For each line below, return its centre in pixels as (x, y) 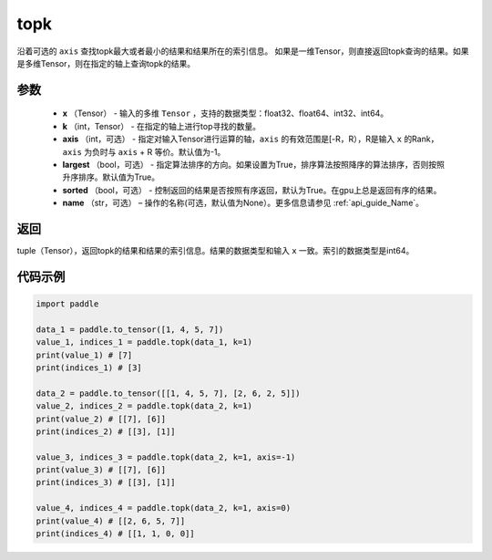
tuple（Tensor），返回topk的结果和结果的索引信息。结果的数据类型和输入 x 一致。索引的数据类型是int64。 (215, 250)
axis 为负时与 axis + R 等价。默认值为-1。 (144, 151)
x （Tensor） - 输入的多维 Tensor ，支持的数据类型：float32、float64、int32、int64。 (225, 113)
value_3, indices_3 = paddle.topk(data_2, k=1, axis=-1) (166, 457)
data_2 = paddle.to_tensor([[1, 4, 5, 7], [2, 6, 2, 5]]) (168, 393)
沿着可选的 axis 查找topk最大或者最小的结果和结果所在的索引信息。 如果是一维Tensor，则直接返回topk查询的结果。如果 (243, 51)
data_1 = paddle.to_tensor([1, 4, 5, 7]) (130, 329)
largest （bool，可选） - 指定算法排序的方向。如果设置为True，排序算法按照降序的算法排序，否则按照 (254, 164)
